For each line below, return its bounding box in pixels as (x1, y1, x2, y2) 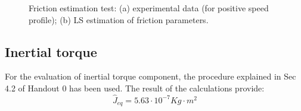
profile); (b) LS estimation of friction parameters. (29, 13, 209, 26)
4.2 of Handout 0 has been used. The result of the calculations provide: (5, 81, 265, 94)
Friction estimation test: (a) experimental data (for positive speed (29, 2, 269, 14)
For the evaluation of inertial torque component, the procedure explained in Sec (5, 70, 296, 83)
